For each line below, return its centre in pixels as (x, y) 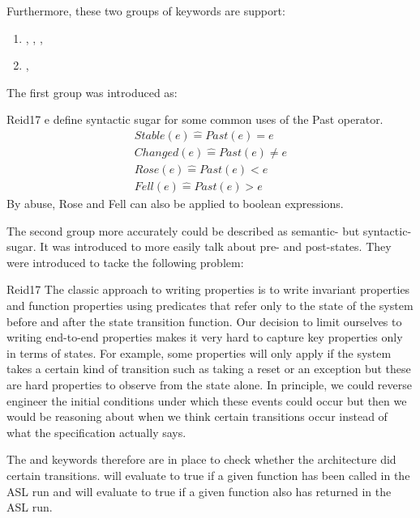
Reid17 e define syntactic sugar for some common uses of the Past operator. (195, 119)
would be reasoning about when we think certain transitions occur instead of (197, 416)
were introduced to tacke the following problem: (125, 262)
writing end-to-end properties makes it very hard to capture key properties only (205, 337)
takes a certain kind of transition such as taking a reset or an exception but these (209, 369)
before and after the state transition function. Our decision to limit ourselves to (204, 321)
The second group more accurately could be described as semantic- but (183, 230)
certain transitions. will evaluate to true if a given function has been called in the (208, 475)
